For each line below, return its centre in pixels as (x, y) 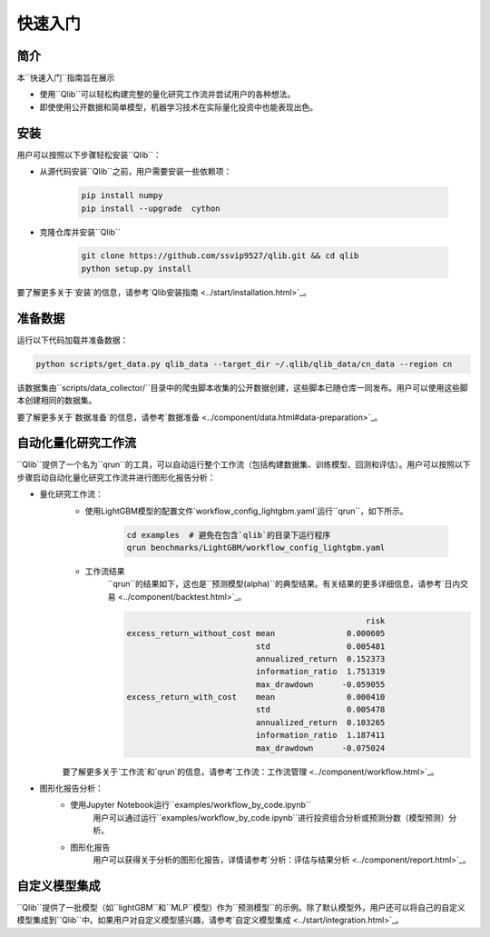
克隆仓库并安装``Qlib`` (80, 232)
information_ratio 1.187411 (320, 735)
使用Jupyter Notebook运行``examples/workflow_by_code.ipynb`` (191, 805)
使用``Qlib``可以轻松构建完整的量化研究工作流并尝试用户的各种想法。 (167, 95)
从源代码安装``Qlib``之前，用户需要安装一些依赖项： (136, 172)
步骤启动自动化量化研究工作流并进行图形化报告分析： (116, 477)
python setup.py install (137, 269)
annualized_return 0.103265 (320, 722)
